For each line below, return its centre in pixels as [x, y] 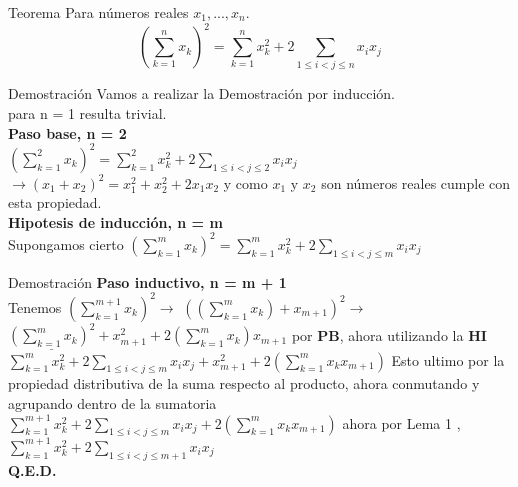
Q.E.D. [32, 469]
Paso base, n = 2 [67, 132]
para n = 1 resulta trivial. [87, 113]
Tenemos [35, 306]
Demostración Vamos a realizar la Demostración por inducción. [201, 93]
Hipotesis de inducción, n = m [115, 221]
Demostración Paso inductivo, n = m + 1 [147, 281]
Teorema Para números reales [98, 12]
